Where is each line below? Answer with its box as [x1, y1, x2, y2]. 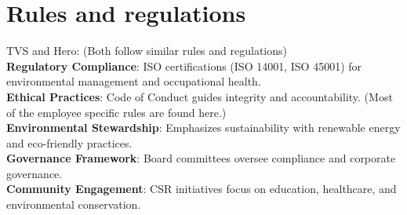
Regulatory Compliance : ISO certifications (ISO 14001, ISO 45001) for [6, 57, 362, 74]
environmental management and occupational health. [6, 73, 261, 89]
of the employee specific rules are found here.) [6, 104, 227, 120]
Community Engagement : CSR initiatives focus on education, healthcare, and [6, 180, 397, 197]
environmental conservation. [6, 196, 141, 213]
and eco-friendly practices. [6, 134, 133, 151]
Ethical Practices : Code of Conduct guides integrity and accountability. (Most [6, 88, 393, 104]
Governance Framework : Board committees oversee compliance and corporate [6, 150, 396, 166]
